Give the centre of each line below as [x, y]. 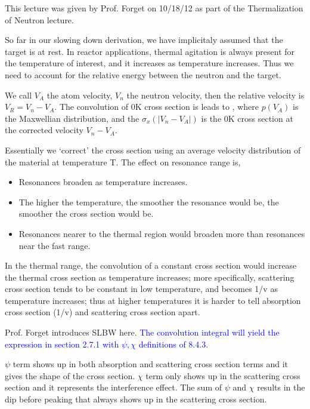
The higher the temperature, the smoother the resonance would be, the [149, 202]
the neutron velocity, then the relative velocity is [216, 95]
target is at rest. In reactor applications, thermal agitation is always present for [150, 51]
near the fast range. [55, 245]
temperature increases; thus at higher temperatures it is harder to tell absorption [153, 300]
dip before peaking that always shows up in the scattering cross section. [136, 399]
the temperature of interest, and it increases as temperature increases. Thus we [149, 63]
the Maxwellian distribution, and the [72, 118]
